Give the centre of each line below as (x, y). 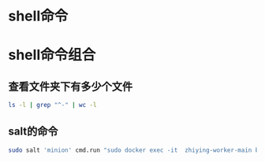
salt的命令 (33, 132)
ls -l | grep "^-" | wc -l (52, 105)
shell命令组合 (52, 55)
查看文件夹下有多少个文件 (70, 86)
